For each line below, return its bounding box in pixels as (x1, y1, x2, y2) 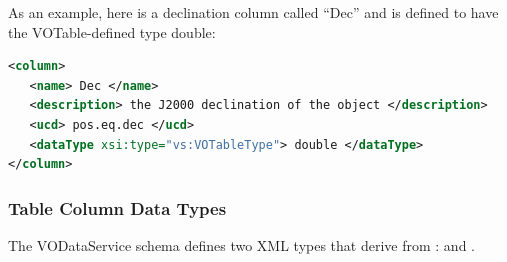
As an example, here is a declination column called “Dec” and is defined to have (8, 2, 499, 22)
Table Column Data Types (8, 195, 227, 220)
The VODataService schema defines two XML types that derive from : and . (8, 234, 475, 255)
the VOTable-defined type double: (8, 21, 216, 42)
